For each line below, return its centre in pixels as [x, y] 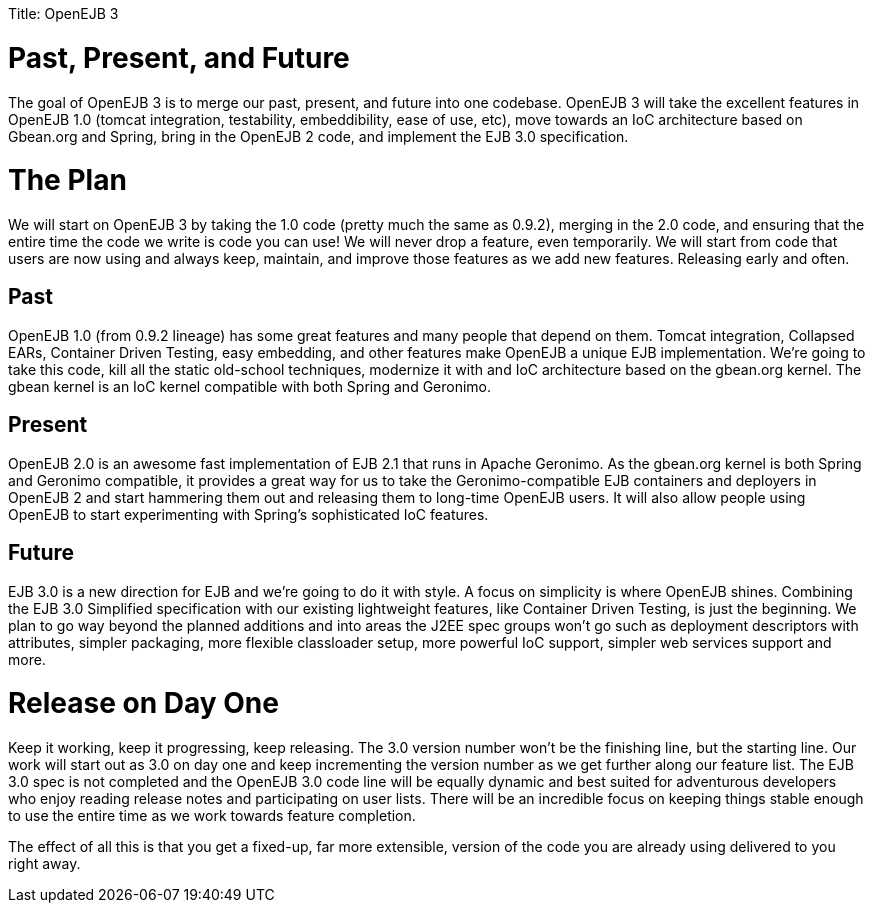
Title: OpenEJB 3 [63, 13]
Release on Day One [143, 703]
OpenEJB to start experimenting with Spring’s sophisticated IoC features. [248, 514]
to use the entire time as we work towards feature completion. [212, 816]
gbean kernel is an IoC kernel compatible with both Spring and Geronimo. [250, 386]
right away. [44, 864]
